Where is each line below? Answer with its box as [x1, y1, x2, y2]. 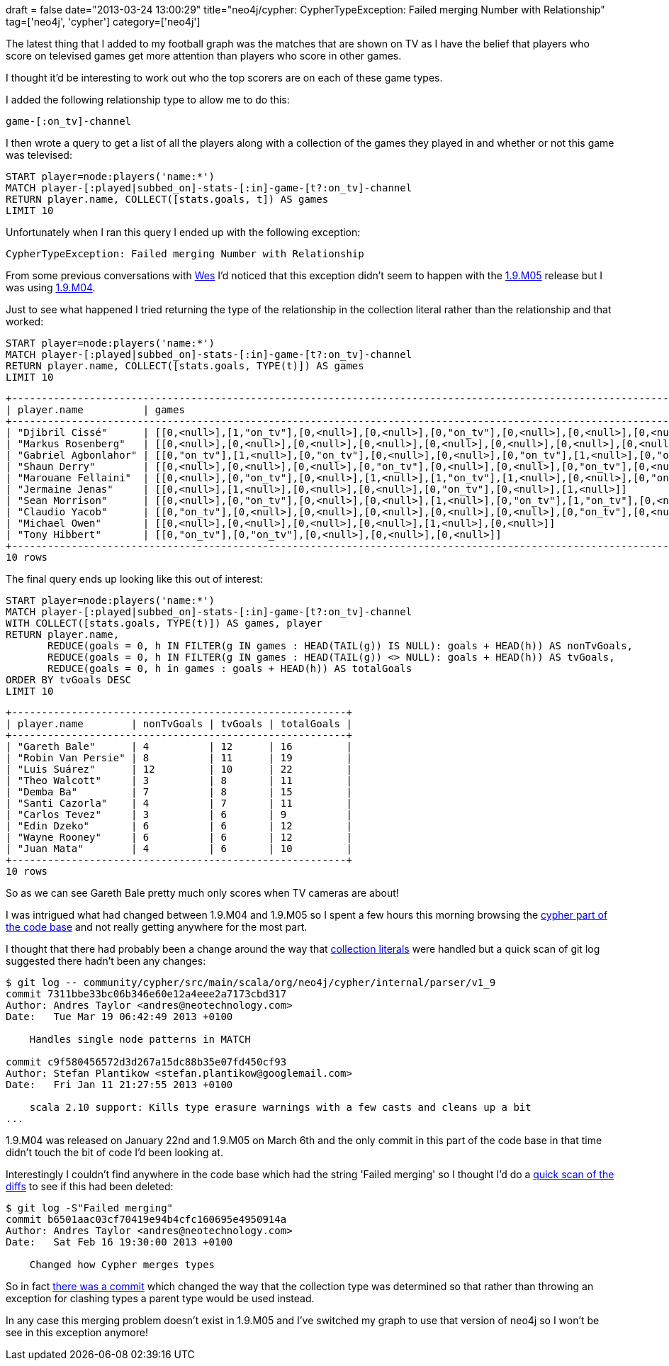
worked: [6, 315, 44, 327]
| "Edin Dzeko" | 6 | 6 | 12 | [6, 820, 352, 832]
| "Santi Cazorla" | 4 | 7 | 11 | [6, 797, 352, 809]
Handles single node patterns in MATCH [29, 1034, 251, 1045]
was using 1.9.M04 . [6, 281, 96, 293]
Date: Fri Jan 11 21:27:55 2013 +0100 [6, 1079, 233, 1090]
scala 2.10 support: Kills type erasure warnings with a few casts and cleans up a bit [29, 1102, 532, 1113]
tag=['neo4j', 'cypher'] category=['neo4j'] [6, 16, 201, 28]
